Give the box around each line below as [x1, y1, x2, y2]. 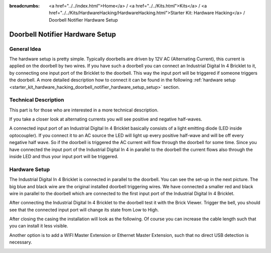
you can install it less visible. [9, 223, 69, 229]
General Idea [9, 45, 41, 52]
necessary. [9, 239, 33, 245]
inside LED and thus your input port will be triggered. [9, 153, 118, 159]
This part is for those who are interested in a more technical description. [9, 107, 159, 113]
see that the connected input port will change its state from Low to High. [9, 206, 159, 213]
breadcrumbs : [9, 3, 40, 9]
